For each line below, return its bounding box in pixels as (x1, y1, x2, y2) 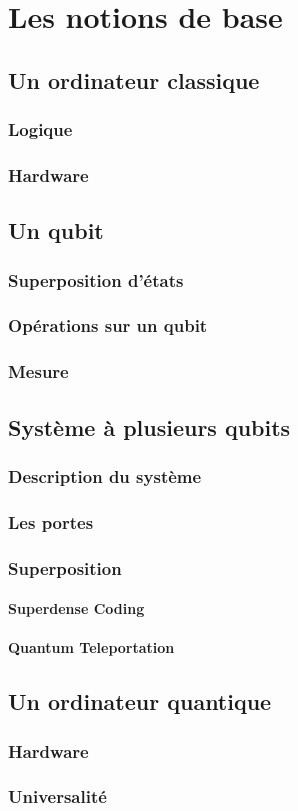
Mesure (8, 359, 69, 384)
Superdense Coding (8, 598, 145, 619)
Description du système (8, 463, 202, 488)
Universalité (8, 784, 107, 809)
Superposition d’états (8, 267, 184, 292)
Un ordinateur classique (8, 64, 260, 95)
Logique (8, 117, 73, 142)
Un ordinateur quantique (8, 686, 272, 717)
